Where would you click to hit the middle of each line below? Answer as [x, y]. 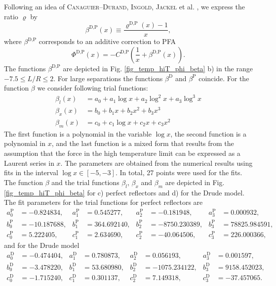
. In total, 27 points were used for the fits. [179, 172]
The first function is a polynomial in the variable [78, 133]
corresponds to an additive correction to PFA [107, 41]
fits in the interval [31, 172]
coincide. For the [224, 78]
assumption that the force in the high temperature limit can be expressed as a [122, 153]
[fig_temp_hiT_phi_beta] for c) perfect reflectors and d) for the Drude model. [124, 192]
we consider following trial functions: [93, 88]
